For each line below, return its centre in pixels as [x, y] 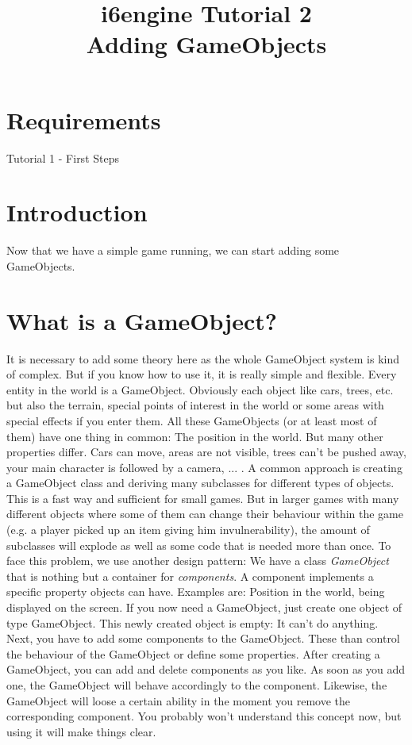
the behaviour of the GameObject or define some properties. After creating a [193, 653]
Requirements [84, 119]
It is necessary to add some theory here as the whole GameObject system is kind [203, 358]
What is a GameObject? [142, 320]
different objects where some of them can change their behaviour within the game [205, 514]
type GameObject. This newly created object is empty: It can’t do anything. [193, 622]
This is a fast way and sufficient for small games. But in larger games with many [203, 498]
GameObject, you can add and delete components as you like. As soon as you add [206, 669]
